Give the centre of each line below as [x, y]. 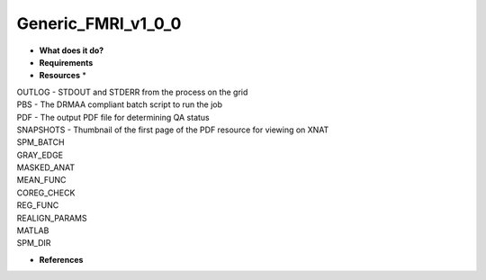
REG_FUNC [38, 205]
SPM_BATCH [40, 142]
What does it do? [72, 50]
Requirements [66, 62]
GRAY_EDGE [40, 155]
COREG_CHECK [46, 193]
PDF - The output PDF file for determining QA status [113, 117]
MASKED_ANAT [46, 167]
